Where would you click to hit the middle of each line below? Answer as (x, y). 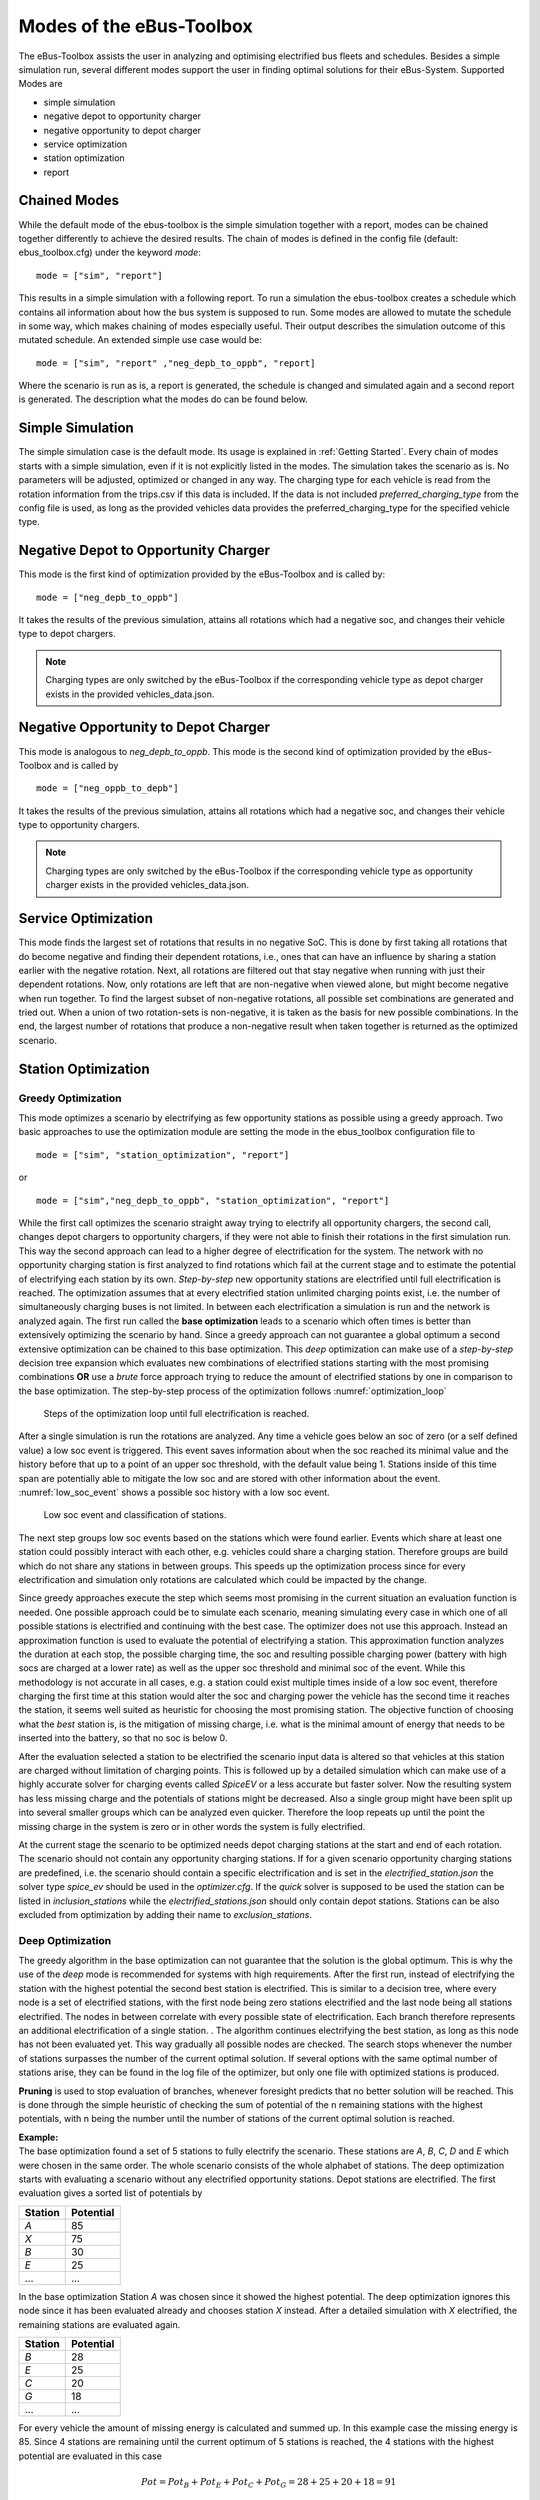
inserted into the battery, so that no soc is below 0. (123, 1738)
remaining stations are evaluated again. (99, 2324)
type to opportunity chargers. (79, 825)
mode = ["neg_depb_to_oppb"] (107, 597)
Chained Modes (69, 200)
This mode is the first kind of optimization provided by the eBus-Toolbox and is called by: (201, 574)
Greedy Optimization (70, 1098)
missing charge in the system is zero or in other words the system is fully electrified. (192, 1826)
